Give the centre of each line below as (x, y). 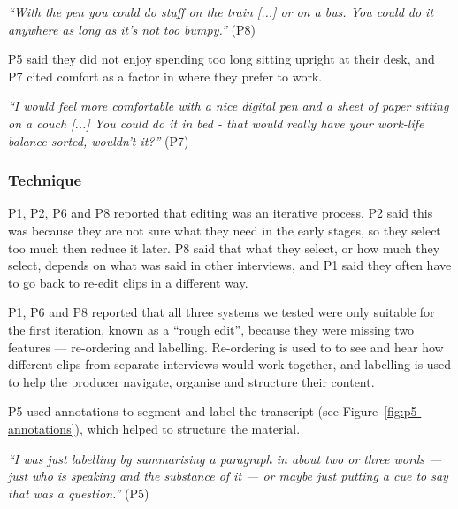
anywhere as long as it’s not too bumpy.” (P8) (132, 29)
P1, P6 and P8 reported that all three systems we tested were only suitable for (221, 312)
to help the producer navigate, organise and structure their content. (191, 381)
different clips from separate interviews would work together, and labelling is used (230, 364)
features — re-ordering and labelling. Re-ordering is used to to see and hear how (226, 347)
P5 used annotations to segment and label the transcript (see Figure (193, 411)
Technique (45, 180)
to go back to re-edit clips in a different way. (128, 282)
